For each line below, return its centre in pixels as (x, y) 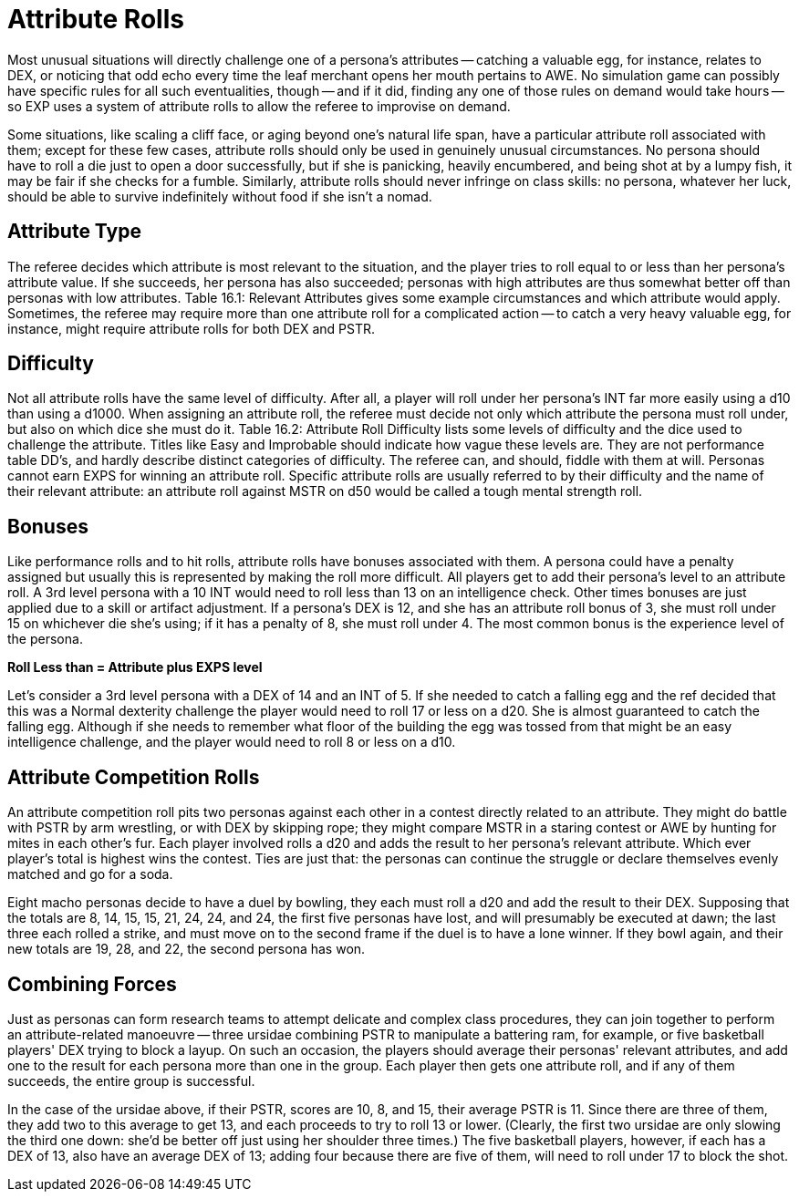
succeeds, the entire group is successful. (131, 1080)
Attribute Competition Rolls (134, 777)
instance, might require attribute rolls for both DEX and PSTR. (192, 328)
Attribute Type (74, 232)
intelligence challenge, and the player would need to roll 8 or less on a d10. (232, 742)
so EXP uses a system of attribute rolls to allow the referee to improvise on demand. (259, 106)
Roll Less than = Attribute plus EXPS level (135, 667)
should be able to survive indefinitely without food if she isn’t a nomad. (220, 196)
